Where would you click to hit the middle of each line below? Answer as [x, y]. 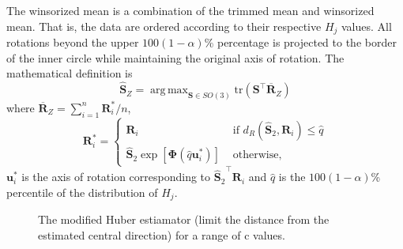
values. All [367, 26]
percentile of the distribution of [82, 192]
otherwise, [257, 155]
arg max [169, 91]
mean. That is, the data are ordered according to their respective [164, 26]
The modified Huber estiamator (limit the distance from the [184, 219]
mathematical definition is [70, 73]
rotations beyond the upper [73, 42]
